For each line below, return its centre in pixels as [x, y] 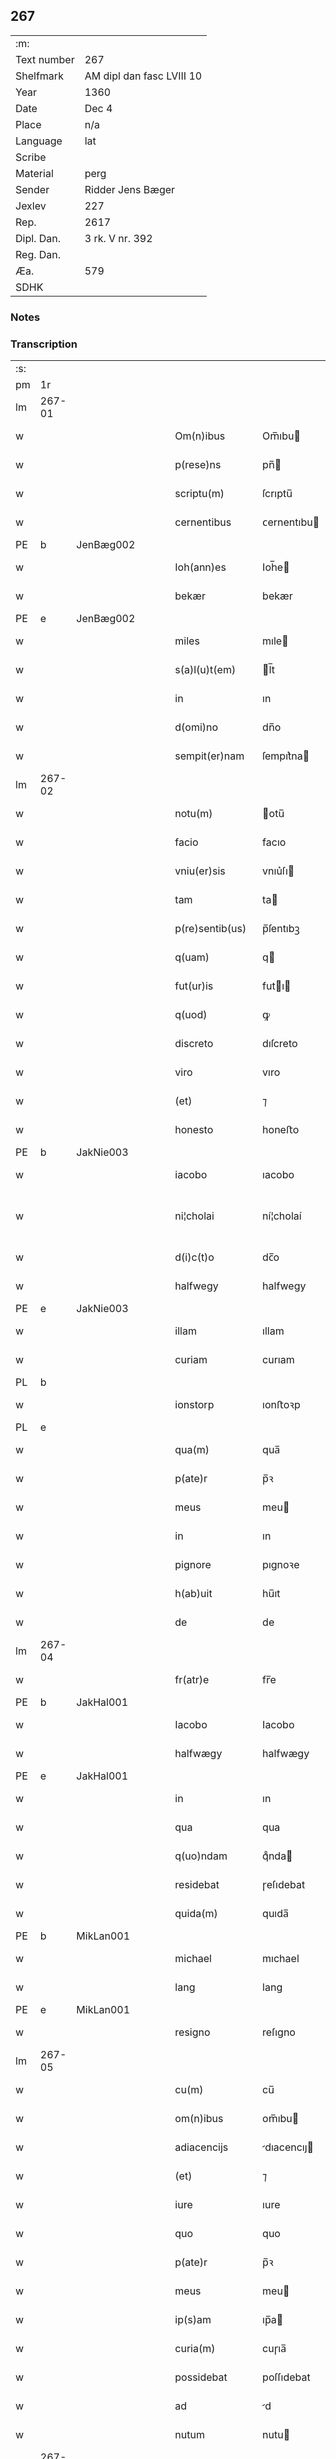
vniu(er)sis [200, 871]
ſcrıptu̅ [277, 494]
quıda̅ [275, 1914]
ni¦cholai [194, 1216]
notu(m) [193, 814]
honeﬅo [281, 1130]
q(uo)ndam [201, 1856]
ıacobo [278, 1175]
